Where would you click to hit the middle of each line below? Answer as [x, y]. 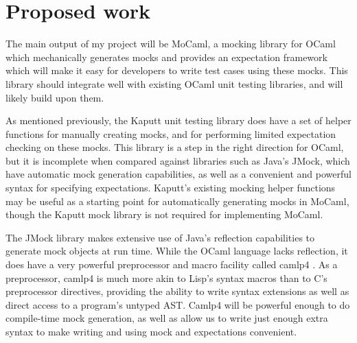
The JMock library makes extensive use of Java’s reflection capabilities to [160, 237]
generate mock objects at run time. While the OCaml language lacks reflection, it [177, 251]
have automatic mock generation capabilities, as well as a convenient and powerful [178, 174]
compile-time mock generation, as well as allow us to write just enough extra [167, 318]
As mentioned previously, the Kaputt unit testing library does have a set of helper [178, 120]
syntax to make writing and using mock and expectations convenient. [151, 331]
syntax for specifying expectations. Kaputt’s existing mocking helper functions [171, 188]
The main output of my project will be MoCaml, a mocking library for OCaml [171, 44]
